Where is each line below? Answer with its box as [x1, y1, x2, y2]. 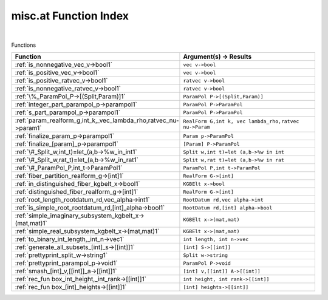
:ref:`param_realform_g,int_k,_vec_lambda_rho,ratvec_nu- [15, 116, 179, 124]
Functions [11, 41, 36, 49]
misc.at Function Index [11, 9, 129, 22]
